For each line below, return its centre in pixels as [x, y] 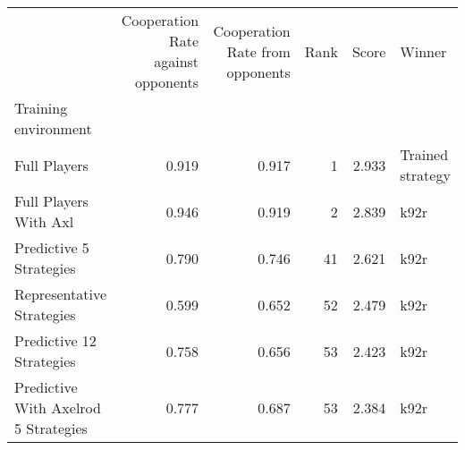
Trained [424, 154]
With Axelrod [58, 408]
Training [41, 108]
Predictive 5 [52, 247]
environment [53, 128]
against [177, 61]
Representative [61, 294]
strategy [425, 175]
